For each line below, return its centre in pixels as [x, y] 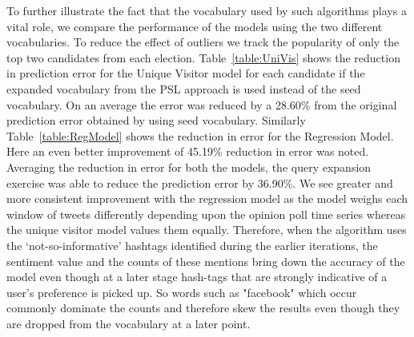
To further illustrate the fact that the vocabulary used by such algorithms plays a [207, 10]
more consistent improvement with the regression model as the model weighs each [207, 198]
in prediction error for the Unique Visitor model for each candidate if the [186, 73]
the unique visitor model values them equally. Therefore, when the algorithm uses [207, 230]
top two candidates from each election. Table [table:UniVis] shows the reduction [203, 57]
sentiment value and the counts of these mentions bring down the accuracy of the [206, 261]
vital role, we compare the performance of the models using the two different [195, 26]
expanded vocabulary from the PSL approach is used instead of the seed [184, 88]
